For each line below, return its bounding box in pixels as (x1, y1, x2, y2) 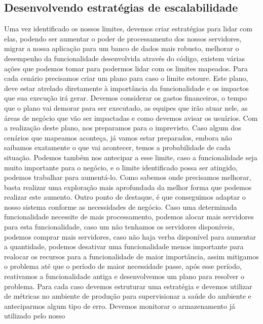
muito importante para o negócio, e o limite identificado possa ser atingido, (4, 162, 238, 172)
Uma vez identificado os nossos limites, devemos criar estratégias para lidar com (4, 23, 252, 34)
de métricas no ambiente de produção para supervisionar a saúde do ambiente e (4, 291, 251, 301)
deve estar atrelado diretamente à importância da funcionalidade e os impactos (4, 82, 249, 93)
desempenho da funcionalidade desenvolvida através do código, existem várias (4, 53, 245, 63)
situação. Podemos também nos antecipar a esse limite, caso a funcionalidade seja (4, 152, 257, 162)
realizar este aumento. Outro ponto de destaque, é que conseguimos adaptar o (4, 192, 246, 202)
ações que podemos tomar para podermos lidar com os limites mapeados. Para (4, 63, 248, 73)
